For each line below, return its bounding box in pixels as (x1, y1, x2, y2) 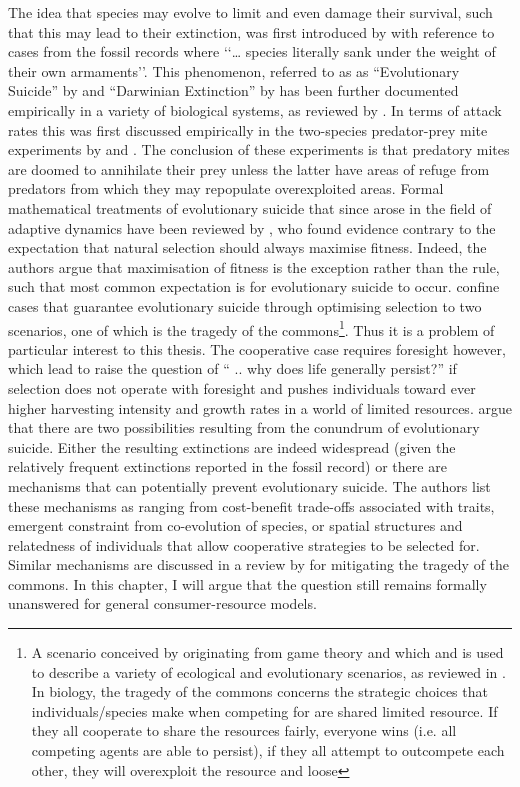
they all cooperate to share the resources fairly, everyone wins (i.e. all (31, 720, 457, 741)
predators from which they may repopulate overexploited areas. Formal (8, 178, 444, 199)
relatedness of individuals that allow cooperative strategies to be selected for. (8, 534, 480, 555)
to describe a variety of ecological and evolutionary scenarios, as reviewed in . (31, 661, 506, 682)
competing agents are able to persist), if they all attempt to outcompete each (31, 740, 505, 761)
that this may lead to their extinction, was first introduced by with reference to (8, 21, 495, 42)
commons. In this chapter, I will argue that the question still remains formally (8, 573, 487, 594)
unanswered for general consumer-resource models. (8, 593, 317, 614)
